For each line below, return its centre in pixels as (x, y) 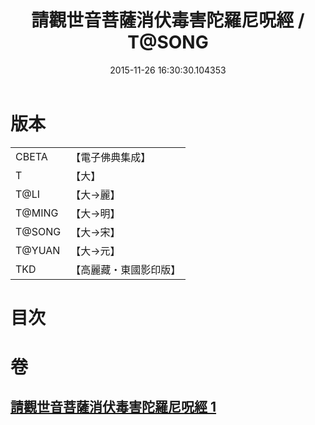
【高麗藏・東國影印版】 (126, 269)
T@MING (37, 213)
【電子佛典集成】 (111, 157)
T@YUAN (38, 250)
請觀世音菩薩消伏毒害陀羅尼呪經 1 (113, 407)
